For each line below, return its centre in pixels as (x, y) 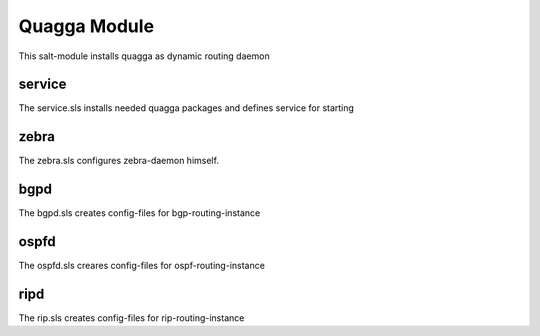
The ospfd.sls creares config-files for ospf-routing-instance (141, 266)
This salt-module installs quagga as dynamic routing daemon (144, 56)
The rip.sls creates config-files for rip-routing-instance (131, 318)
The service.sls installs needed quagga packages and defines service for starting (186, 108)
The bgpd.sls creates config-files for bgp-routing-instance (139, 213)
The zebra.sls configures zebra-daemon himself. (119, 161)
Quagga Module (86, 26)
